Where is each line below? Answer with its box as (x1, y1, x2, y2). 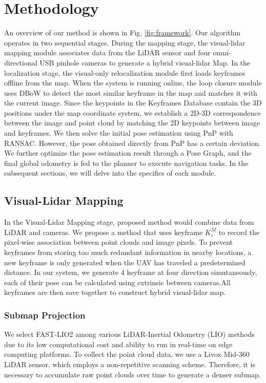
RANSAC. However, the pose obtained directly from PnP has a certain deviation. (4, 137, 261, 148)
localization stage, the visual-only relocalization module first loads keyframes (4, 67, 245, 78)
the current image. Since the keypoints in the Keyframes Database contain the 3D (4, 97, 262, 108)
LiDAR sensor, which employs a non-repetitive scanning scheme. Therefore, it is (4, 358, 255, 369)
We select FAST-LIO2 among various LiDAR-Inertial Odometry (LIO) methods (4, 329, 255, 339)
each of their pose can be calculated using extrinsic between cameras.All (4, 276, 231, 287)
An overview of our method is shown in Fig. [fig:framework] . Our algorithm (4, 27, 241, 38)
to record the (218, 226, 260, 237)
